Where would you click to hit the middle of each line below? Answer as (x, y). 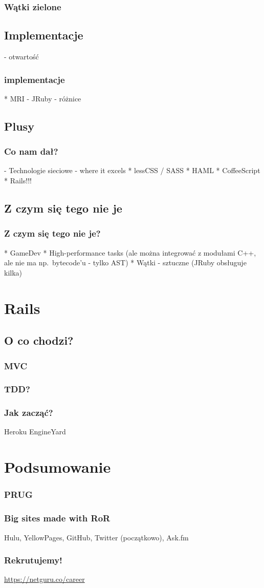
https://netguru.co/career (45, 579)
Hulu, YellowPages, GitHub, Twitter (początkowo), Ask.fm (96, 537)
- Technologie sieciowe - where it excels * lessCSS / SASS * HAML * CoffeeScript (132, 170)
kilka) (13, 272)
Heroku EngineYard (35, 432)
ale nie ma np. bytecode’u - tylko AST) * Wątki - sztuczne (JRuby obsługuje (125, 262)
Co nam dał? (31, 151)
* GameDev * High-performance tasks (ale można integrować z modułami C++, (130, 252)
